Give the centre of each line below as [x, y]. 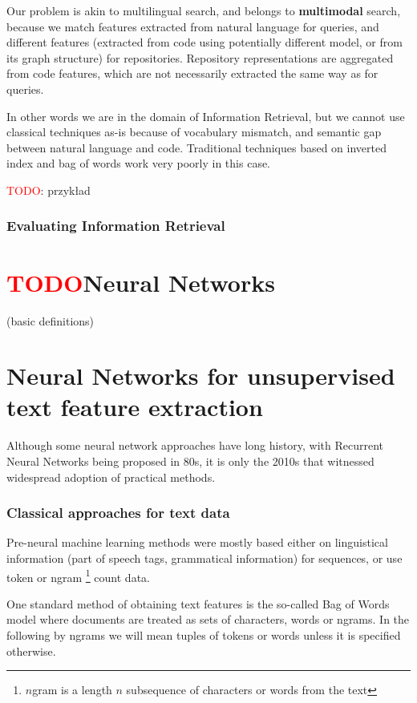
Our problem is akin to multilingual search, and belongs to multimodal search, [204, 10]
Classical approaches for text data [118, 513]
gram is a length [72, 690]
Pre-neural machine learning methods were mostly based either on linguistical [197, 542]
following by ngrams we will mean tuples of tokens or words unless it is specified [204, 635]
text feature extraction [135, 407]
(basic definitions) [51, 320]
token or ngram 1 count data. [78, 576]
